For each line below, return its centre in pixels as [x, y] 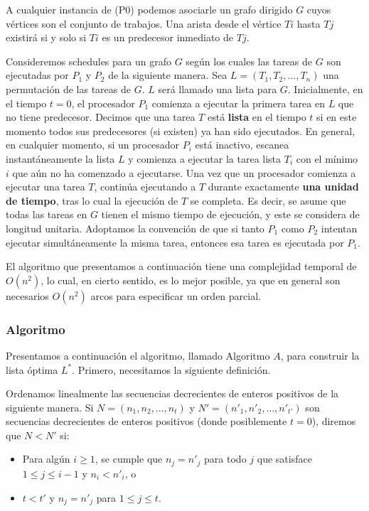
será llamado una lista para [218, 88]
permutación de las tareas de [68, 88]
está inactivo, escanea [242, 145]
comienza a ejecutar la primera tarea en [238, 103]
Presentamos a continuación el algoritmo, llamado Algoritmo [138, 355]
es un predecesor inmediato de [168, 37]
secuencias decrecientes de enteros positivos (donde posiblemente [146, 421]
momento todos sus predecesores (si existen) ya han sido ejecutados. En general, [180, 130]
